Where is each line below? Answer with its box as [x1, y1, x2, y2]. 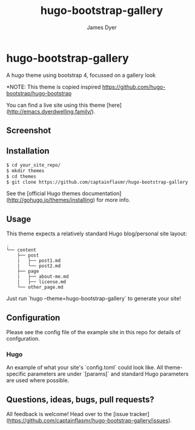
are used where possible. [6, 377, 70, 384]
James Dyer [87, 24, 117, 31]
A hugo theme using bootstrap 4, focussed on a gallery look [6, 71, 156, 79]
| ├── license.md [17, 279, 67, 285]
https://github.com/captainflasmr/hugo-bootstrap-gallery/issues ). [8, 417, 172, 425]
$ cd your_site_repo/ [6, 162, 61, 168]
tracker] [130, 411, 150, 418]
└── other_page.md [17, 284, 64, 291]
